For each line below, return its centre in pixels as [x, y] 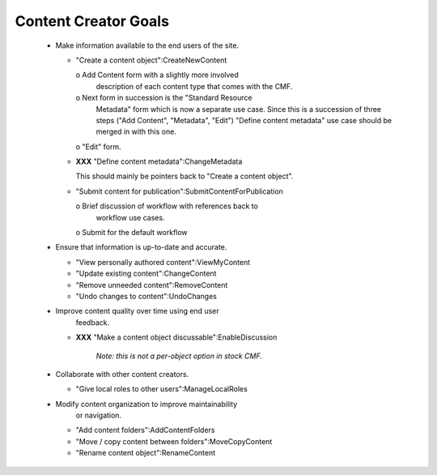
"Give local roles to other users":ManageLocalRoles [162, 389]
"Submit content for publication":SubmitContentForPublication [179, 191]
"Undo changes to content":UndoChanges [146, 296]
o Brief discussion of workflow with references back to [167, 206]
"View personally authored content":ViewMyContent [163, 262]
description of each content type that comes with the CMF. [194, 86]
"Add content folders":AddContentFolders [145, 430]
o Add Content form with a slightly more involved [157, 75]
